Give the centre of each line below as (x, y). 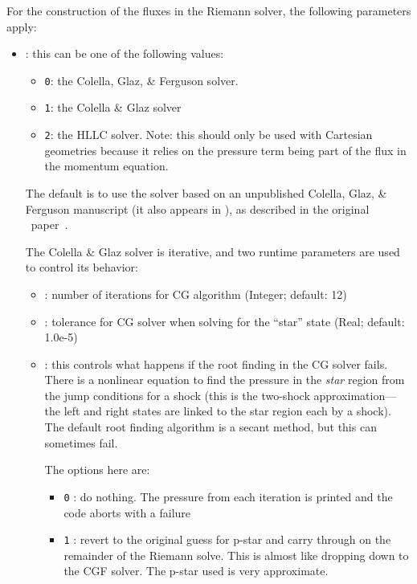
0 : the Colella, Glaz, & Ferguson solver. (141, 80)
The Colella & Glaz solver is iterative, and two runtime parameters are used (213, 251)
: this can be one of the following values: (125, 53)
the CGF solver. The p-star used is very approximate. (196, 571)
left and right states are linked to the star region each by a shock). (227, 411)
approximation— (355, 395)
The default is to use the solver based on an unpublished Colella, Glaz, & (206, 192)
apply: (22, 26)
